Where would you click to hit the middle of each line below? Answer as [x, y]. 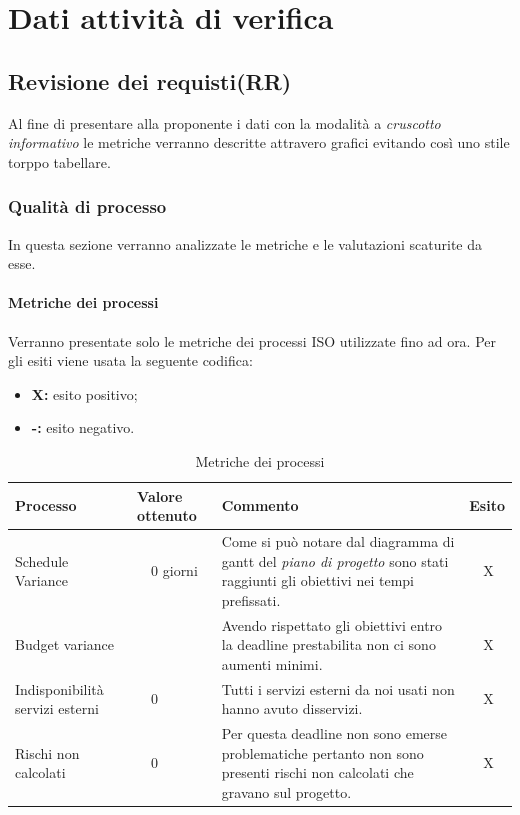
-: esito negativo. [83, 427]
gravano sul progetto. [286, 791]
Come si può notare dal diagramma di [338, 540]
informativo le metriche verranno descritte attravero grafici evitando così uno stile [259, 142]
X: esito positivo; [84, 393]
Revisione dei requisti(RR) [150, 80]
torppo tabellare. [59, 161]
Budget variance [65, 644]
